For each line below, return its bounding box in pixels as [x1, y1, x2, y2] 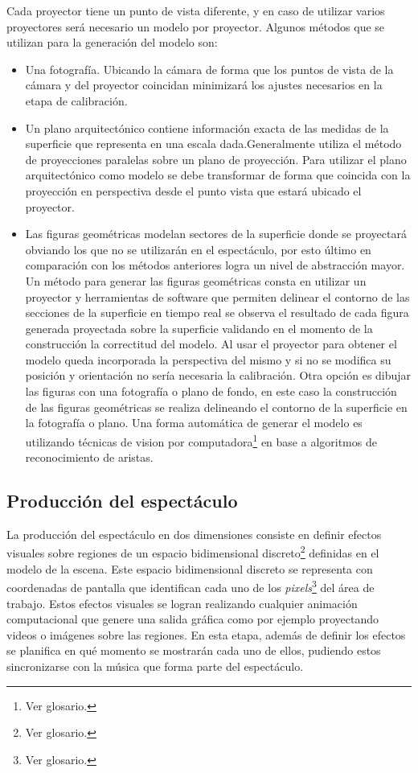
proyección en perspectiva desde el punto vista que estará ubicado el [25, 182, 362, 199]
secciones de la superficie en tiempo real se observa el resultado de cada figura [25, 304, 409, 321]
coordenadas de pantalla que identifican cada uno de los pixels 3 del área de [6, 577, 375, 595]
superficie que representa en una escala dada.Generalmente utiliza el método [25, 135, 402, 152]
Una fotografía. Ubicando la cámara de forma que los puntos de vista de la [25, 60, 394, 77]
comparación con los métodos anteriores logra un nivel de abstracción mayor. [25, 257, 405, 273]
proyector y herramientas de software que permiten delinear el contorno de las [25, 288, 410, 305]
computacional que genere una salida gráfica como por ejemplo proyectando [6, 611, 379, 627]
